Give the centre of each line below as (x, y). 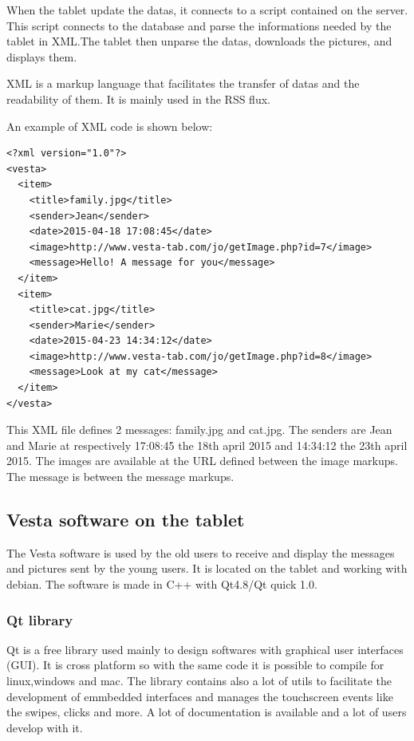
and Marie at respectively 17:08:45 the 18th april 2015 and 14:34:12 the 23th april (207, 445)
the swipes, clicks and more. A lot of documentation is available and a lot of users (207, 712)
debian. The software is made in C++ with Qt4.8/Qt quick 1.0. (162, 584)
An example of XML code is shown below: (110, 126)
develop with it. (45, 727)
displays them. (42, 56)
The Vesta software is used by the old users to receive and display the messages (201, 552)
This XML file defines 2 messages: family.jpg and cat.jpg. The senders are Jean (199, 430)
